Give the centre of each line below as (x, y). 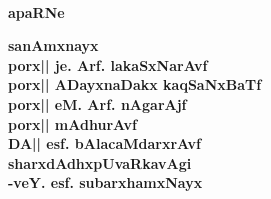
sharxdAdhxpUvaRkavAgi (100, 162)
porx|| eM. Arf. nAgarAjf (97, 103)
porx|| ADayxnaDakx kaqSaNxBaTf (135, 84)
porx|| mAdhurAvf (72, 123)
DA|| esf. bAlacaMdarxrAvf (104, 143)
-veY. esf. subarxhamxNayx (105, 182)
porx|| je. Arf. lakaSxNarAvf (108, 64)
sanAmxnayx (53, 45)
